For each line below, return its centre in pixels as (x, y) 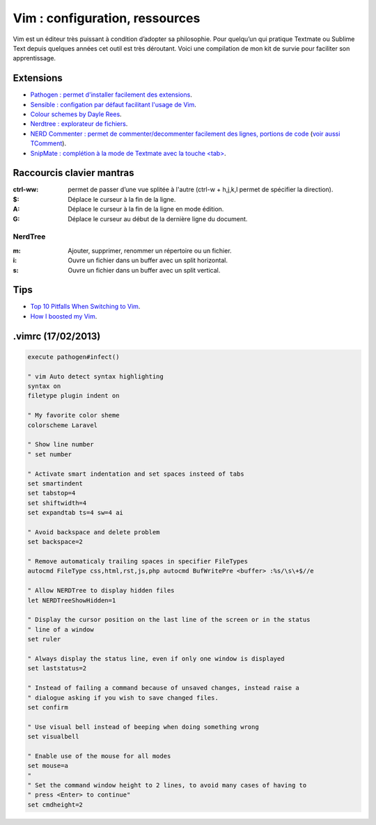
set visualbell (53, 737)
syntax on (44, 386)
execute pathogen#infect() (73, 357)
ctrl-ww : (26, 190)
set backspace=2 (55, 542)
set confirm (48, 707)
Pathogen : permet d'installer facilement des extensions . (111, 95)
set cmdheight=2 (55, 804)
